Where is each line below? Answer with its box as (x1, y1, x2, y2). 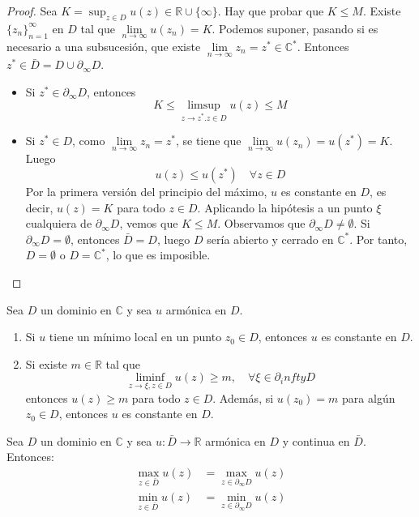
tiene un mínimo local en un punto (49, 328, 222, 345)
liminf (135, 372, 165, 384)
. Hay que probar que (217, 2, 324, 19)
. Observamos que (217, 215, 306, 232)
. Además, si (212, 389, 274, 406)
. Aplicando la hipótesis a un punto (197, 199, 373, 216)
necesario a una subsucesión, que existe (6, 38, 201, 55)
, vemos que (119, 215, 178, 232)
